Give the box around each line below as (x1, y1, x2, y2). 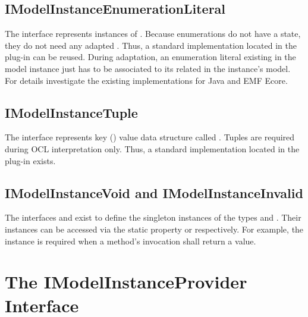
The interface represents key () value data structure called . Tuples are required (5, 131, 295, 143)
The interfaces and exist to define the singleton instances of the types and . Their (5, 211, 301, 224)
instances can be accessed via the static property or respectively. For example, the (5, 222, 304, 235)
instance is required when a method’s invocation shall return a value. (5, 234, 256, 247)
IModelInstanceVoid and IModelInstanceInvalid (5, 183, 303, 202)
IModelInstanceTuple (5, 103, 138, 121)
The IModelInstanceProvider (5, 269, 247, 294)
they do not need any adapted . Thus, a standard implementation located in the (5, 39, 297, 51)
